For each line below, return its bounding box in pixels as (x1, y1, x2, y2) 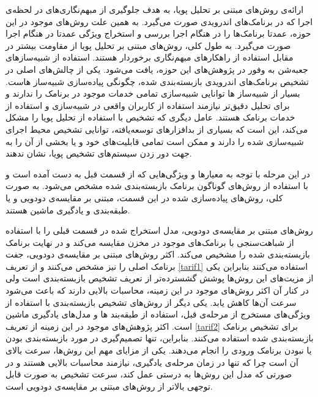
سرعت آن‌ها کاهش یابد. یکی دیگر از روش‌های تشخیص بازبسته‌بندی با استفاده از (6, 295, 297, 308)
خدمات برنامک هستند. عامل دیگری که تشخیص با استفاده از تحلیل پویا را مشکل (6, 111, 295, 124)
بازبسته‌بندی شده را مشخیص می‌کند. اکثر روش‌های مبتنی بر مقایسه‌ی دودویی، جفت (6, 248, 310, 261)
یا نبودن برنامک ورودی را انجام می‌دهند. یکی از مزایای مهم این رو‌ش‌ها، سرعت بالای (6, 344, 312, 357)
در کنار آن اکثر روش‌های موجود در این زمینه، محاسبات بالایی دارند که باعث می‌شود (6, 284, 309, 297)
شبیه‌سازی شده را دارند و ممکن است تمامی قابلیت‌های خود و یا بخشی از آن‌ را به (6, 135, 304, 147)
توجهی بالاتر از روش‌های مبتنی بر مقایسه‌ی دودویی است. (6, 379, 213, 392)
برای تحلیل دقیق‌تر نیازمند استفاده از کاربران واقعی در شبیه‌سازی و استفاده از (6, 98, 290, 111)
